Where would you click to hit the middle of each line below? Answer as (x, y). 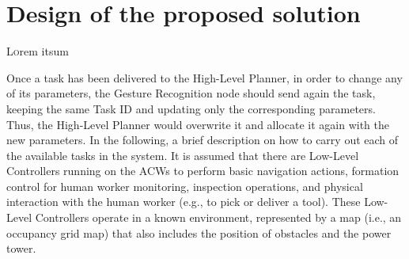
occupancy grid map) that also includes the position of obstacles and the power (199, 232)
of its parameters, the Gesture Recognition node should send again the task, (191, 93)
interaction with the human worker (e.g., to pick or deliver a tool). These (184, 202)
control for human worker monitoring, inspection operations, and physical (185, 186)
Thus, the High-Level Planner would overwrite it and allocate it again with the (198, 124)
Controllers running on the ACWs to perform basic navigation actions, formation (203, 171)
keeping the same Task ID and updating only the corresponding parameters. (191, 108)
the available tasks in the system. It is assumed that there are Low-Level (183, 155)
